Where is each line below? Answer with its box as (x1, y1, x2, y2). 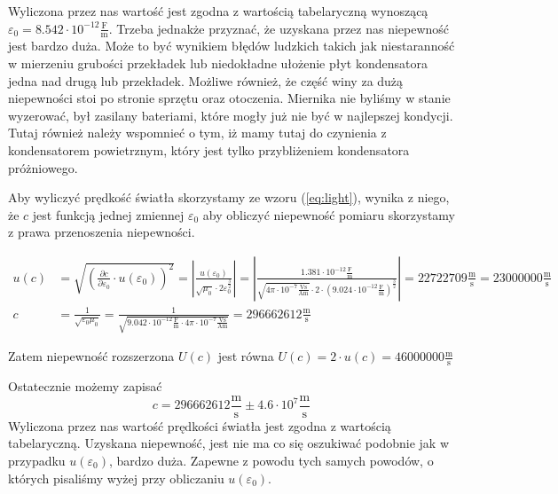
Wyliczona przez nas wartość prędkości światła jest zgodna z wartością (8, 416, 391, 435)
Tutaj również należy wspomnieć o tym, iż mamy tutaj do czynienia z (8, 123, 387, 142)
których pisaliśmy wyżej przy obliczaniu (8, 468, 224, 487)
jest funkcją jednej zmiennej (32, 205, 185, 223)
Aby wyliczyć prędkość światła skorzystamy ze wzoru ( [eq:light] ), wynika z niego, (8, 188, 450, 207)
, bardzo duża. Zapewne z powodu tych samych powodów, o (109, 451, 434, 469)
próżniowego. (8, 158, 78, 176)
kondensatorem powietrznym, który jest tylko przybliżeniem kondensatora (8, 140, 410, 159)
